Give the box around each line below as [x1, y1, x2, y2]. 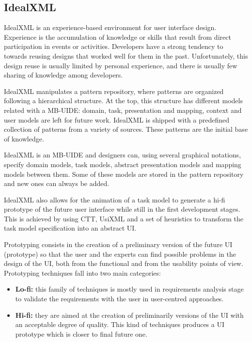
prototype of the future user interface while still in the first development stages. [4, 204, 240, 214]
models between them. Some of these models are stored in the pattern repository [4, 169, 244, 179]
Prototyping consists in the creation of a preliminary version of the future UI [4, 239, 233, 249]
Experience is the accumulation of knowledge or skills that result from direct [4, 31, 231, 42]
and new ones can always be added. [4, 178, 110, 188]
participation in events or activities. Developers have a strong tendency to [4, 41, 223, 51]
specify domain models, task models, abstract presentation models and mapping [4, 159, 241, 169]
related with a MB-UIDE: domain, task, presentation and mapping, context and [4, 105, 242, 115]
